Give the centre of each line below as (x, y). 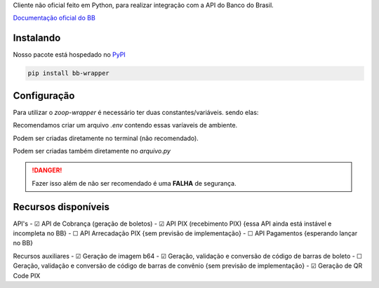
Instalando (37, 38)
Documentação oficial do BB (54, 18)
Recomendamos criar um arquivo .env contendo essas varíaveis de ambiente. (125, 125)
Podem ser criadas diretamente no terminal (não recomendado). (106, 138)
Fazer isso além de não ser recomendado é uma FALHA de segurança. (134, 183)
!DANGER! (47, 170)
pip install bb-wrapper (69, 73)
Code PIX (27, 275)
